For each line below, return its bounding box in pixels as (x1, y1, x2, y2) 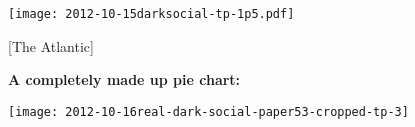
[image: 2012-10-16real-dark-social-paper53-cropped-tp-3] (8, 104, 409, 119)
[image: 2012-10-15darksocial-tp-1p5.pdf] (8, 7, 295, 21)
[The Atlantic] (8, 35, 94, 56)
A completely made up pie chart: (8, 69, 241, 90)
